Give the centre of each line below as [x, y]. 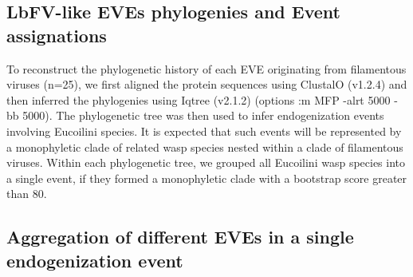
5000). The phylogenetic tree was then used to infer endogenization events [203, 115]
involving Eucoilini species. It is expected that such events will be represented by [204, 131]
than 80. [27, 194]
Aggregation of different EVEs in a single [180, 237]
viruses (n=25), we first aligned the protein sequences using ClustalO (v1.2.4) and [207, 84]
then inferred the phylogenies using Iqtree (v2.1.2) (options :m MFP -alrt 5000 [199, 99]
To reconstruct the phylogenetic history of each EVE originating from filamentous [206, 68]
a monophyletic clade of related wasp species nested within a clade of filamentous [205, 146]
